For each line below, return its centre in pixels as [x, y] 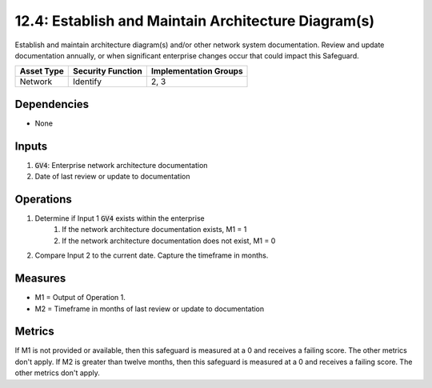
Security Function [108, 71]
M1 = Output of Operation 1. [80, 298]
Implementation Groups [197, 71]
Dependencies [52, 104]
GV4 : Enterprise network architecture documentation [121, 165]
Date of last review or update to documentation [112, 177]
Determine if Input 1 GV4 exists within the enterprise [120, 218]
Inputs [31, 146]
